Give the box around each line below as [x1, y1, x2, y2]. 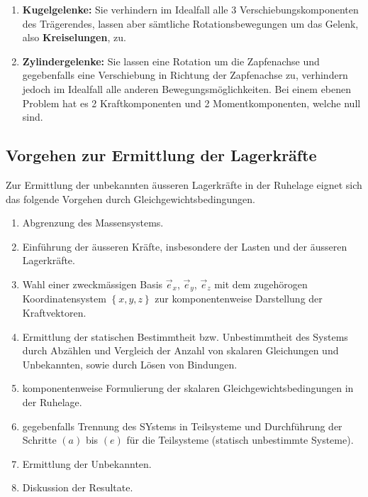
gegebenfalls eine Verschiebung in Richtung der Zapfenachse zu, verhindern [22, 67, 348, 82]
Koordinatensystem [22, 291, 106, 306]
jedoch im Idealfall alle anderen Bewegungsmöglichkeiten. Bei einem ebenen [22, 81, 352, 96]
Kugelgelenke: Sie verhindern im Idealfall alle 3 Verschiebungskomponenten [22, 2, 359, 16]
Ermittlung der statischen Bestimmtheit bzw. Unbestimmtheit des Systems [22, 329, 348, 344]
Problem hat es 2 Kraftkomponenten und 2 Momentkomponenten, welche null [22, 95, 361, 110]
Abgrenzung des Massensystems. [22, 215, 164, 230]
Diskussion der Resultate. [22, 480, 133, 495]
